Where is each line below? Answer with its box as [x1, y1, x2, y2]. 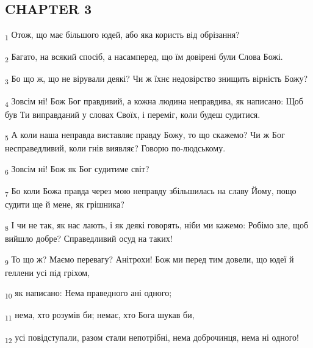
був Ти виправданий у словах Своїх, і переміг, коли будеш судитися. [5, 107, 261, 120]
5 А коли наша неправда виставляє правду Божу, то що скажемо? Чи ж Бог [5, 128, 285, 143]
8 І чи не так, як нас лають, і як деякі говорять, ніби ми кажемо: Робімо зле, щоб [5, 218, 309, 233]
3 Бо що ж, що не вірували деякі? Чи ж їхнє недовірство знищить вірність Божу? [5, 72, 308, 87]
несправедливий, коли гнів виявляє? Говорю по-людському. [5, 142, 226, 154]
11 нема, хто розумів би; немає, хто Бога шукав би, [5, 308, 195, 323]
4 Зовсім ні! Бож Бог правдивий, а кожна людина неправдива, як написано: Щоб [5, 94, 303, 109]
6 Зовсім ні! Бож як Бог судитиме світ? [5, 162, 149, 176]
